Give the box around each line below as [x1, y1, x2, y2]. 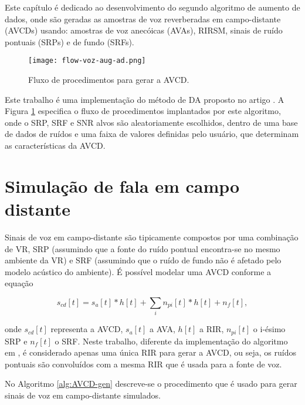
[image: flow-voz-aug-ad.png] [28, 56, 146, 65]
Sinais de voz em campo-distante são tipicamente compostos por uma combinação [5, 230, 299, 243]
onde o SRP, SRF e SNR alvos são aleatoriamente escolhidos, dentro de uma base [5, 116, 298, 128]
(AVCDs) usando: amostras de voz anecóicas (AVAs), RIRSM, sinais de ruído [5, 24, 283, 36]
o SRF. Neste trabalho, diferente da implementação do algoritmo [55, 334, 288, 347]
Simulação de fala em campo [5, 173, 240, 198]
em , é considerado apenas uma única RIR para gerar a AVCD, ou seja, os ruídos [5, 346, 296, 359]
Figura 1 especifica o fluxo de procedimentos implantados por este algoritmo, [5, 105, 281, 117]
